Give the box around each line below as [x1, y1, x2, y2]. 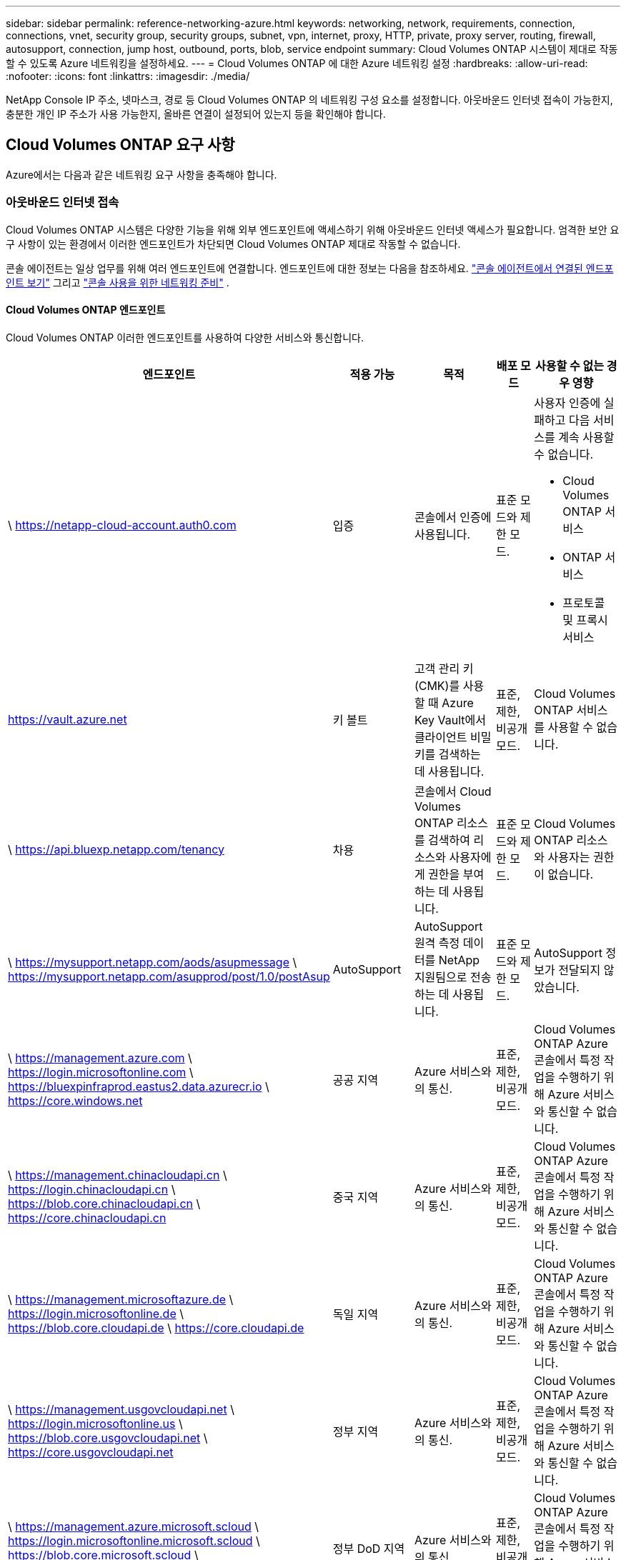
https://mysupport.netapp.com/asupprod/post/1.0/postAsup [8, 969, 330, 984]
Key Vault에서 [414, 712, 486, 727]
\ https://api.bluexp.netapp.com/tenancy [8, 841, 224, 856]
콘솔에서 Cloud [414, 784, 492, 799]
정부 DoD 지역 [332, 1541, 405, 1556]
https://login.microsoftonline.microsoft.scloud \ [8, 1533, 260, 1548]
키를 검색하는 [414, 746, 481, 761]
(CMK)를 [414, 678, 460, 693]
